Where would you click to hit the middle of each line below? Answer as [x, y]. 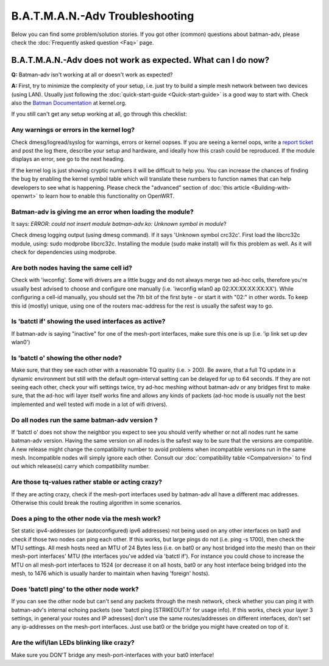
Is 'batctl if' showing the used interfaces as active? [88, 322]
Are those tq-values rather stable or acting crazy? [87, 482]
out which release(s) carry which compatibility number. [81, 466]
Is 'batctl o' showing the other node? [66, 358]
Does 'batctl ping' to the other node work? [75, 589]
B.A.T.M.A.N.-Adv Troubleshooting [103, 16]
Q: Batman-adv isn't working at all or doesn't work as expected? [92, 74]
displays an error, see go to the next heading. [68, 159]
